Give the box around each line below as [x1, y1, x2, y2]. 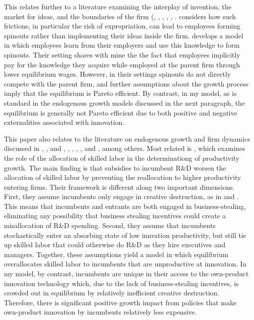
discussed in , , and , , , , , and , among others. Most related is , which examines [4, 143, 245, 153]
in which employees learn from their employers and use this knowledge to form [4, 40, 240, 50]
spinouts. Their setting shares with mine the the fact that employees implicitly [4, 49, 240, 59]
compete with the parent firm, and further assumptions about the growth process [4, 78, 249, 88]
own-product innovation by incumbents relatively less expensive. [4, 307, 197, 317]
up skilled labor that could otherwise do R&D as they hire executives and [4, 239, 226, 250]
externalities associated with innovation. [4, 117, 125, 127]
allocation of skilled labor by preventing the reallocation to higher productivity [4, 172, 241, 182]
